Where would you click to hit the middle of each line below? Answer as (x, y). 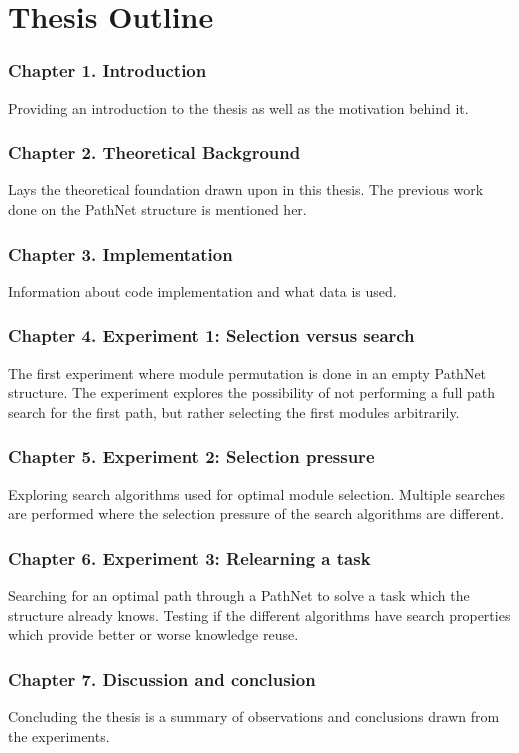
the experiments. (59, 735)
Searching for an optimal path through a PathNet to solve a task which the (239, 595)
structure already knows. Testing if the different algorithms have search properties (259, 614)
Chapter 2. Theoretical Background (154, 152)
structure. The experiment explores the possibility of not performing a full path (252, 392)
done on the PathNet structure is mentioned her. (157, 209)
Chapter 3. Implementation (120, 253)
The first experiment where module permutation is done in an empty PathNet (247, 372)
